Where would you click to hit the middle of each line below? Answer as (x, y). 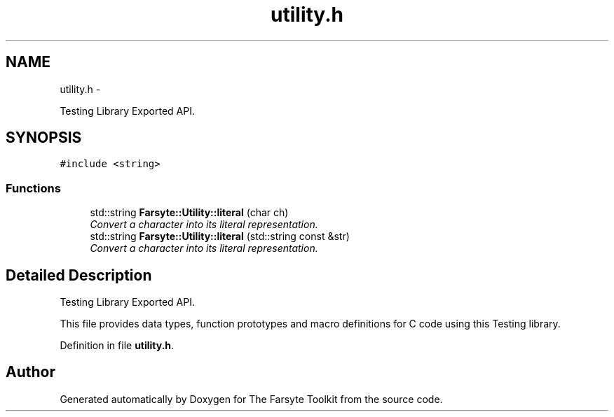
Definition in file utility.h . (117, 346)
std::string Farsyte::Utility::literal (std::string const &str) (220, 236)
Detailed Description (79, 275)
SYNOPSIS (44, 138)
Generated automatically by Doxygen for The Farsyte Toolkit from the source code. (251, 399)
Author (30, 372)
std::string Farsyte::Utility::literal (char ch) (189, 213)
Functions (33, 188)
